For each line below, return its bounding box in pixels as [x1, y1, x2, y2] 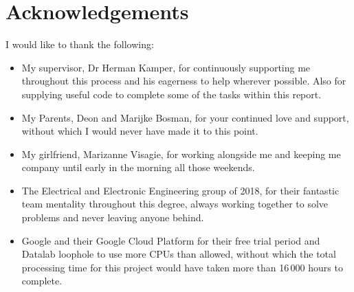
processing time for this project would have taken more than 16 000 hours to [21, 260, 343, 274]
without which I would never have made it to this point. [21, 124, 258, 138]
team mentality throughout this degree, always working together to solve [21, 196, 329, 211]
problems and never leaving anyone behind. [21, 210, 204, 225]
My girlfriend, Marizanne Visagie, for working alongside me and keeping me [21, 146, 341, 161]
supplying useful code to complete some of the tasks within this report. [21, 87, 322, 101]
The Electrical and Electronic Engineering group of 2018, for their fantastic [21, 183, 340, 197]
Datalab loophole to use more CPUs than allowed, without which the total [21, 247, 336, 261]
